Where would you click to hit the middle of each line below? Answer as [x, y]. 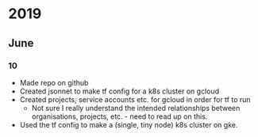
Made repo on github [54, 82]
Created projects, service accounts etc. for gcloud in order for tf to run [135, 99]
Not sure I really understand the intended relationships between [136, 108]
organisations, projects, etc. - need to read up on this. [119, 116]
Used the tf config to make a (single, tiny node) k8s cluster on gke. [129, 124]
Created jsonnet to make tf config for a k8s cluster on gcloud [119, 91]
